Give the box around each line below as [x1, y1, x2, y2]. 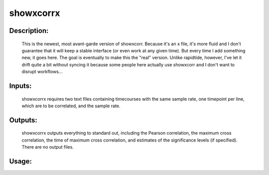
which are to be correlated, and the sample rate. [21, 103, 121, 109]
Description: [9, 26, 49, 35]
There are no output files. [21, 144, 74, 150]
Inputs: [9, 81, 32, 90]
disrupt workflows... [21, 69, 63, 75]
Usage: [9, 157, 32, 166]
